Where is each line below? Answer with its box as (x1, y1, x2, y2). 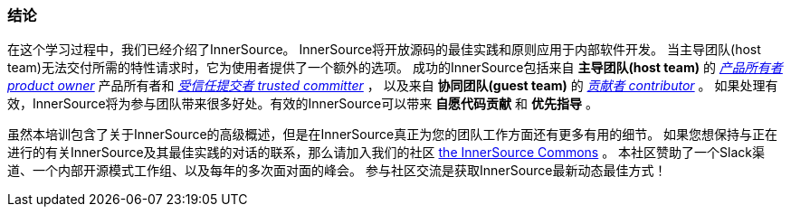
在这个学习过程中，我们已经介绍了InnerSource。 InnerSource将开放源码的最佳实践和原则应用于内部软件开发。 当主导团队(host (7, 42, 761, 58)
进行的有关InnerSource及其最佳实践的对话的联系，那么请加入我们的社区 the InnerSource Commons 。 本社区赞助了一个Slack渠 (7, 144, 766, 161)
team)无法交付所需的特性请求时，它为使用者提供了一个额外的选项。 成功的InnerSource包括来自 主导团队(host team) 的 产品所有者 (7, 60, 783, 76)
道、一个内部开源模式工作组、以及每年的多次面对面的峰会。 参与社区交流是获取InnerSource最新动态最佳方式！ (7, 163, 667, 179)
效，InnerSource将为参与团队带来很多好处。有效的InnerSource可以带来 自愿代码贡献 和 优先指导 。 (7, 96, 598, 112)
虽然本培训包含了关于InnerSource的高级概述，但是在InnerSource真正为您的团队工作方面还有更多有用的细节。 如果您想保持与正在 (7, 126, 778, 143)
